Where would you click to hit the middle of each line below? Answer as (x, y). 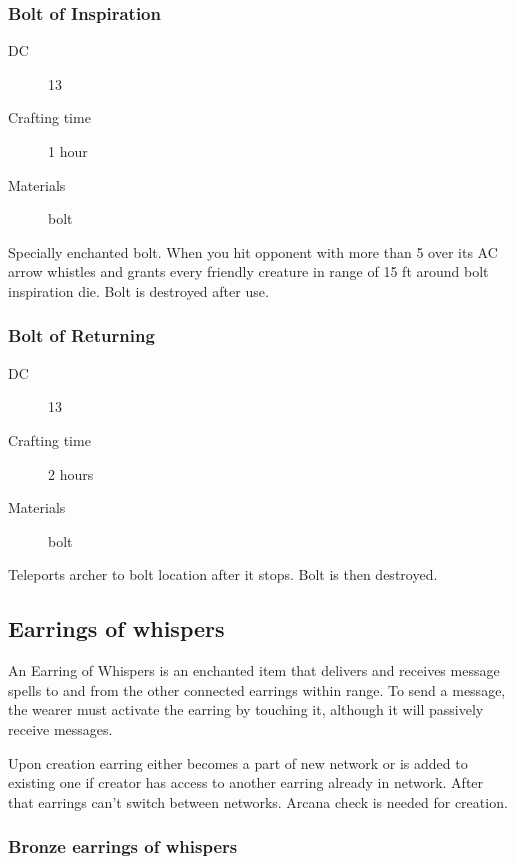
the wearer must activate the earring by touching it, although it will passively (246, 709)
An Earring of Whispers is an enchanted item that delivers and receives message (254, 670)
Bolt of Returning (81, 335)
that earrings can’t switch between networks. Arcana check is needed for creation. (258, 801)
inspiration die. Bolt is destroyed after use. (138, 290)
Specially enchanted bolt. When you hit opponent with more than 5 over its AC (253, 251)
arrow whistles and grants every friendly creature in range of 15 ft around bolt (248, 271)
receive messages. (60, 728)
